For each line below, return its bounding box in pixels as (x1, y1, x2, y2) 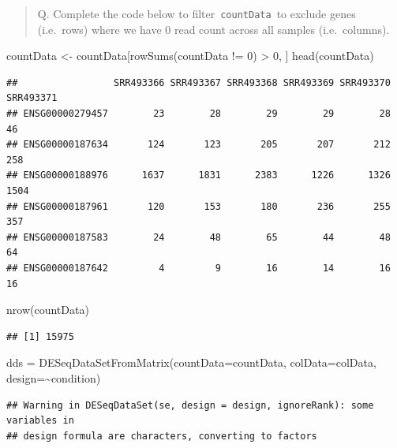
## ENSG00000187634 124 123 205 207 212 (6, 139, 391, 151)
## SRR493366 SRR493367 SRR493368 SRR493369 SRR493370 (6, 77, 391, 88)
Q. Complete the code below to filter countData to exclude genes (37, 6, 356, 21)
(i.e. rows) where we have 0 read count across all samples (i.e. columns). (37, 21, 390, 37)
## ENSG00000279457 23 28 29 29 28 (6, 108, 391, 120)
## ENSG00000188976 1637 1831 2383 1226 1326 (6, 170, 391, 181)
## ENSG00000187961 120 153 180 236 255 (6, 200, 391, 212)
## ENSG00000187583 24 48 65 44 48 (6, 231, 391, 243)
